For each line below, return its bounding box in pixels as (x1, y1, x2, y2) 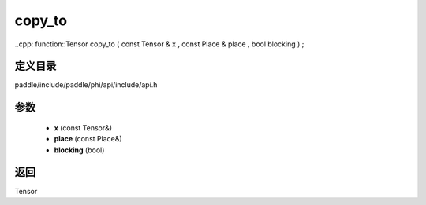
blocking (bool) (54, 145, 105, 155)
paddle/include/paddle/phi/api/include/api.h (14, 80, 158, 90)
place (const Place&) (54, 134, 122, 144)
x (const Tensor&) (54, 123, 113, 133)
